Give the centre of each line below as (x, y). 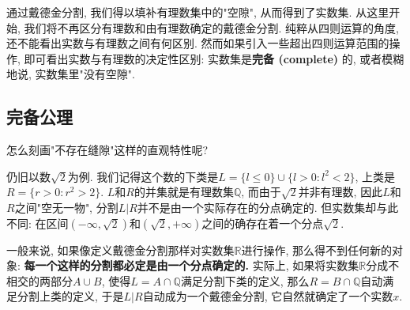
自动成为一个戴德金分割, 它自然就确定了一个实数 (268, 296)
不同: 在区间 (38, 223)
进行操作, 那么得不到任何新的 (317, 250)
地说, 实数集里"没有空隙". (71, 74)
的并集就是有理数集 (184, 192)
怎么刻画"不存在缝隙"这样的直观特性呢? (107, 150)
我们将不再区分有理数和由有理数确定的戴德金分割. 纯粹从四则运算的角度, (211, 27)
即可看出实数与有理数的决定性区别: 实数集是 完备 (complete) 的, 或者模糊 (214, 58)
